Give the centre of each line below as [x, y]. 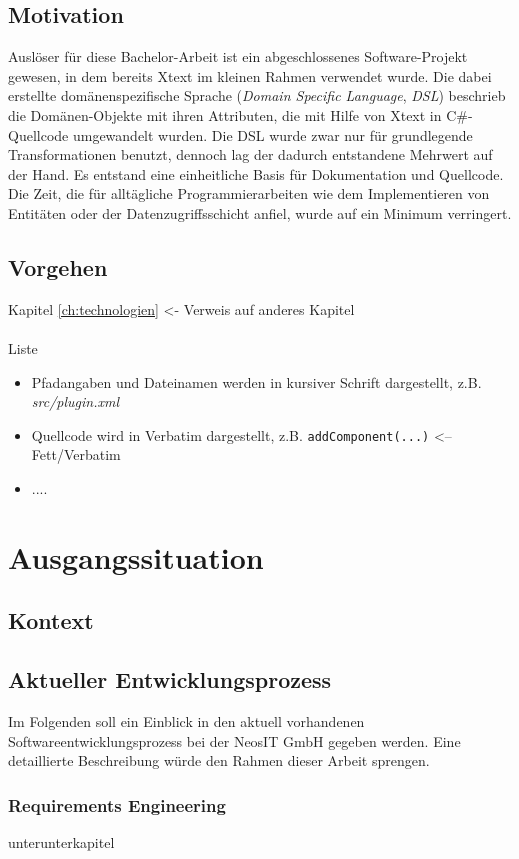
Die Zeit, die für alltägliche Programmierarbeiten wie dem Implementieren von [249, 193]
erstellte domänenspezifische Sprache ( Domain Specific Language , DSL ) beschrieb [257, 95]
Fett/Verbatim [76, 454]
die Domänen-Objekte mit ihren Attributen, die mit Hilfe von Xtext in [225, 114]
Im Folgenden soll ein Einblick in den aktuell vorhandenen [186, 720]
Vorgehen [58, 266]
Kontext [51, 620]
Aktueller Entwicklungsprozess [170, 679]
